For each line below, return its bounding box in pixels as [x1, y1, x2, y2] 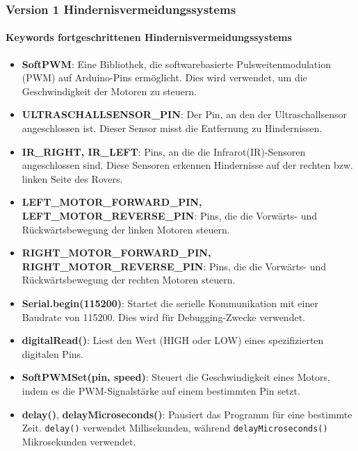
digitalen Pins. [22, 346, 83, 361]
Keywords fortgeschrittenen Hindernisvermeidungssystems [6, 30, 292, 44]
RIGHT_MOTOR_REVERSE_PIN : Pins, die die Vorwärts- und [22, 259, 327, 273]
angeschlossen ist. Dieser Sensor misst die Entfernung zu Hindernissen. [22, 121, 323, 136]
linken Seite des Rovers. [22, 171, 123, 186]
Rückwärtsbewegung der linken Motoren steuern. [22, 222, 230, 236]
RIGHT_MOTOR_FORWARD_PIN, [22, 245, 211, 260]
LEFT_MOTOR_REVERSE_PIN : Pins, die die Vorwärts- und [22, 208, 318, 222]
